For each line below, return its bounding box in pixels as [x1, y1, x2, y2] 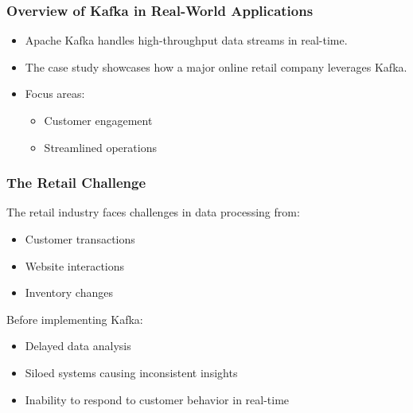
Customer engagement [44, 112, 153, 128]
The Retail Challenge [6, 173, 146, 193]
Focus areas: [25, 85, 85, 102]
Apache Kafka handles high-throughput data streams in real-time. [25, 32, 348, 49]
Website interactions [25, 257, 125, 274]
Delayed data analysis [25, 337, 131, 354]
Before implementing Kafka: [6, 310, 143, 327]
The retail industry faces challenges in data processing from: [6, 204, 300, 220]
